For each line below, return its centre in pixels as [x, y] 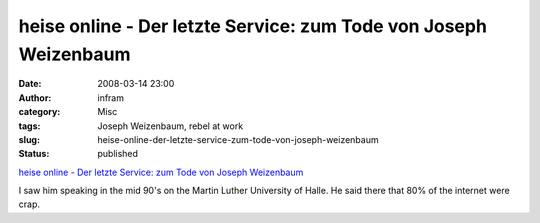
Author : [35, 97]
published [118, 154]
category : [39, 112]
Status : [34, 154]
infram [111, 97]
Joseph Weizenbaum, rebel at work [170, 126]
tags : [29, 126]
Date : [30, 84]
